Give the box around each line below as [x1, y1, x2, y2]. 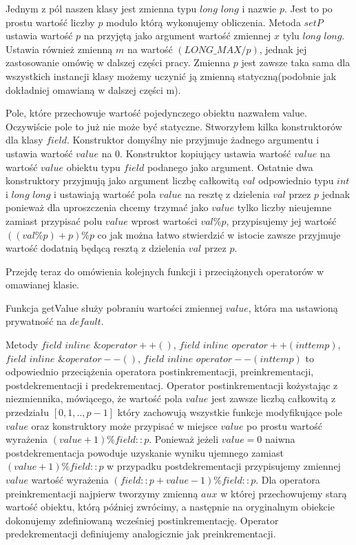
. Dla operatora [255, 473, 320, 486]
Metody [6, 337, 39, 352]
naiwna [265, 432, 295, 446]
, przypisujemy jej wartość [226, 213, 337, 228]
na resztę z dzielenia [185, 186, 270, 201]
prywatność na [6, 314, 67, 328]
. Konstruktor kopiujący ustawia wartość [120, 146, 291, 160]
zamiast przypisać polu [6, 213, 103, 228]
